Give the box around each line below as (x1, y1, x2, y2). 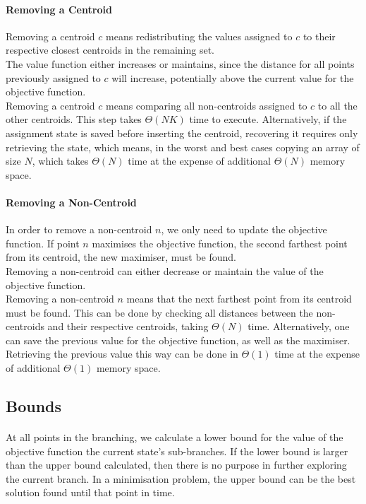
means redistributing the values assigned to (106, 28, 293, 43)
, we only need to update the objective (161, 222, 327, 237)
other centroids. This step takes (6, 112, 142, 127)
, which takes (32, 153, 89, 168)
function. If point (6, 235, 80, 250)
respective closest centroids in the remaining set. (6, 42, 215, 57)
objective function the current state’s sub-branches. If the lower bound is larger (6, 443, 348, 458)
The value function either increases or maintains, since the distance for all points (6, 56, 355, 71)
